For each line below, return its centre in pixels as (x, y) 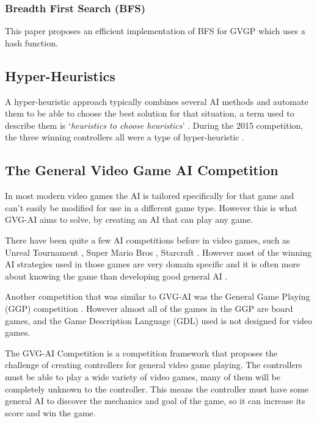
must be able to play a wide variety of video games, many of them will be (143, 376)
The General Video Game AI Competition (142, 170)
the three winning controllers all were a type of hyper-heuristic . (125, 137)
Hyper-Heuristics (60, 75)
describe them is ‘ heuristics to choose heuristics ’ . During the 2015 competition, (154, 125)
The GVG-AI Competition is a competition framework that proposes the (141, 352)
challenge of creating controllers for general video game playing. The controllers (154, 365)
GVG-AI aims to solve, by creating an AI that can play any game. (129, 219)
